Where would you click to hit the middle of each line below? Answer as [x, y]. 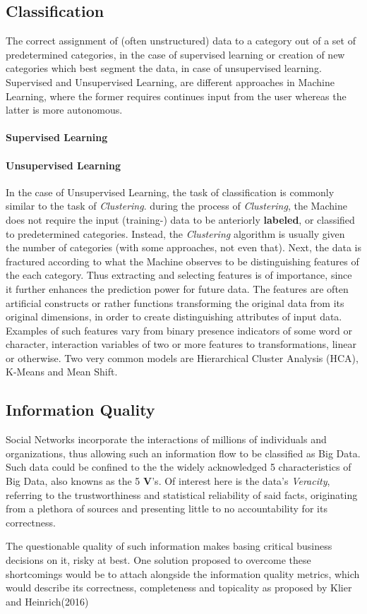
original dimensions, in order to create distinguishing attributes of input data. [174, 317]
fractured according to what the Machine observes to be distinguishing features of [182, 261]
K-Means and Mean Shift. [62, 372]
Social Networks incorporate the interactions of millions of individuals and [166, 439]
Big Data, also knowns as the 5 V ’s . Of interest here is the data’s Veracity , [168, 481]
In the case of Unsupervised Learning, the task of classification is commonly [170, 192]
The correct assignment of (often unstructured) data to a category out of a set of [181, 41]
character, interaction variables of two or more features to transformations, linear [181, 344]
